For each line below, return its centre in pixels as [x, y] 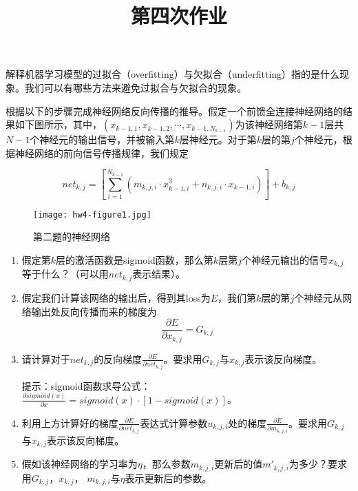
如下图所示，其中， [58, 124]
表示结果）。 [159, 274]
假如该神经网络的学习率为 [80, 464]
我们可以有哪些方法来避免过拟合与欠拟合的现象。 [135, 87]
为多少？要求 [318, 464]
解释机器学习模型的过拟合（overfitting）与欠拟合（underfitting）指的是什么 [173, 74]
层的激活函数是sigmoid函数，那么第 [135, 260]
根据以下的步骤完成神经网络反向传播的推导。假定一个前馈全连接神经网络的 [174, 111]
